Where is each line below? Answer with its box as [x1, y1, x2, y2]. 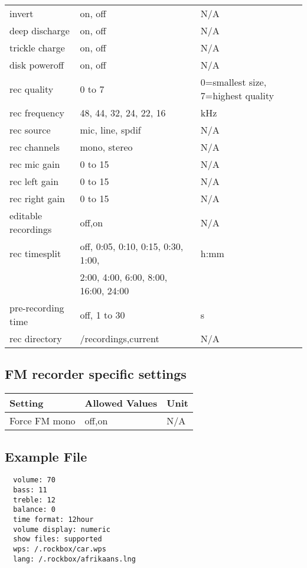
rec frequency [9, 106, 64, 119]
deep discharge [9, 24, 70, 37]
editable [9, 209, 43, 222]
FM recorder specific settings [5, 365, 187, 383]
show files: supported [13, 535, 102, 544]
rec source [9, 123, 51, 137]
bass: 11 [13, 486, 47, 495]
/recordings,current [80, 332, 159, 345]
